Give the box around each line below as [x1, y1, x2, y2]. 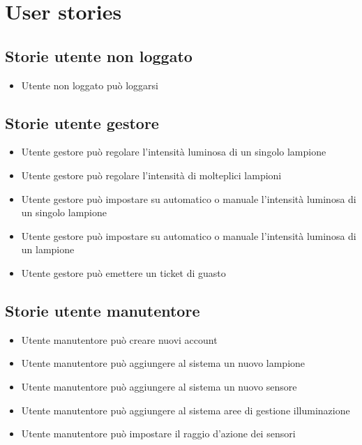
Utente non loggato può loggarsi [21, 77, 158, 92]
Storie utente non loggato [5, 45, 193, 66]
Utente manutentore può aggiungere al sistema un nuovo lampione [21, 356, 306, 370]
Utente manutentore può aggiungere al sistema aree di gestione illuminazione [21, 402, 350, 417]
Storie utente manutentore [5, 299, 200, 321]
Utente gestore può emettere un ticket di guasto [21, 265, 226, 280]
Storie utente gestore [5, 112, 159, 133]
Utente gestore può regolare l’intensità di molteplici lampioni [21, 167, 282, 182]
